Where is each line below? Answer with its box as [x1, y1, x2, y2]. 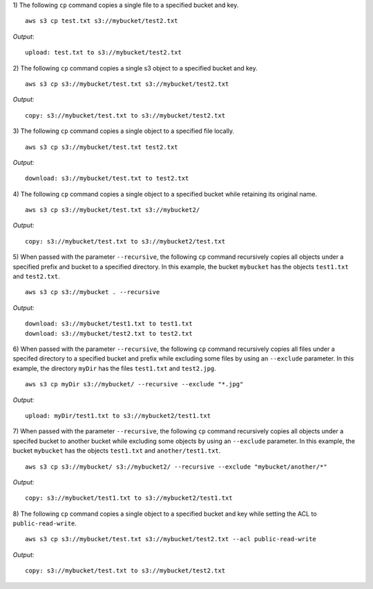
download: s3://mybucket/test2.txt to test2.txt [25, 329, 193, 337]
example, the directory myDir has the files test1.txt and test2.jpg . [12, 364, 217, 372]
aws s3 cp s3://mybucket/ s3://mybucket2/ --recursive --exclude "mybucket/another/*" [25, 462, 327, 471]
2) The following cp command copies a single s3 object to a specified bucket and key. [12, 64, 258, 72]
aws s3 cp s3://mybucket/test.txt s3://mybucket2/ [25, 206, 200, 214]
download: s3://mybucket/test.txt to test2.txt [25, 174, 189, 183]
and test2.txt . [12, 272, 60, 280]
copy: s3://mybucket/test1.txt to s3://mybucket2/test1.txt [25, 494, 233, 502]
